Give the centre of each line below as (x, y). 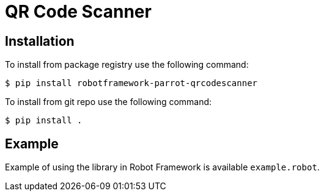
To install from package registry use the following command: (127, 65)
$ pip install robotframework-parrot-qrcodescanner (131, 83)
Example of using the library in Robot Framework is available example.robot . (162, 167)
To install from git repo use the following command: (109, 102)
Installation (40, 41)
